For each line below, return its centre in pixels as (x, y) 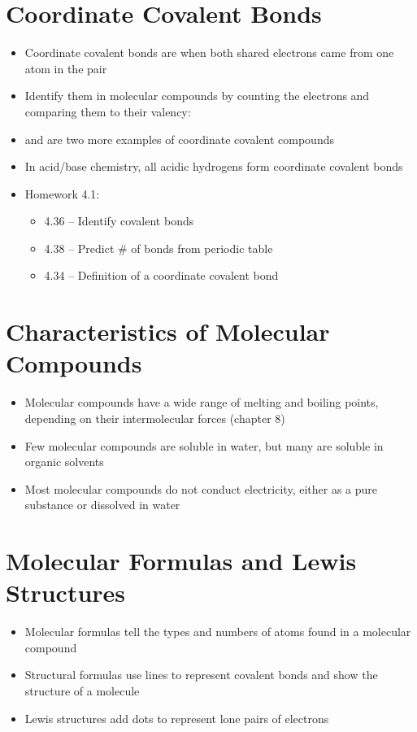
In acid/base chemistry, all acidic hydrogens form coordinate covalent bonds (214, 166)
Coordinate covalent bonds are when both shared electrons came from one (209, 52)
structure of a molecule (82, 691)
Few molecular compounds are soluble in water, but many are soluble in (204, 445)
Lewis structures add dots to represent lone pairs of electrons (177, 718)
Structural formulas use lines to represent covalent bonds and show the (201, 675)
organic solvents (64, 462)
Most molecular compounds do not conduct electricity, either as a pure (201, 488)
